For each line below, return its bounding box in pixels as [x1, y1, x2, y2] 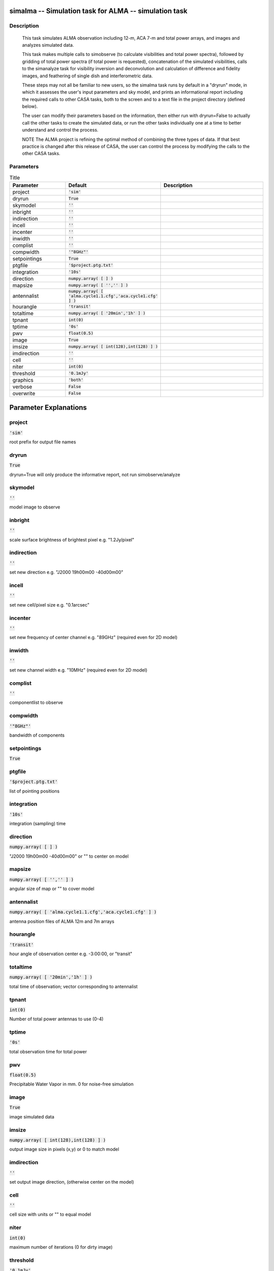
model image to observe [9, 504, 60, 510]
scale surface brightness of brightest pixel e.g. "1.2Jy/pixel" [9, 536, 134, 542]
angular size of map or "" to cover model [9, 886, 95, 892]
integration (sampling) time [9, 821, 66, 827]
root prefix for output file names [9, 439, 76, 445]
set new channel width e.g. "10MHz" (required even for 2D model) [9, 667, 148, 673]
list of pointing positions [9, 788, 60, 794]
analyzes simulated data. [22, 42, 75, 48]
